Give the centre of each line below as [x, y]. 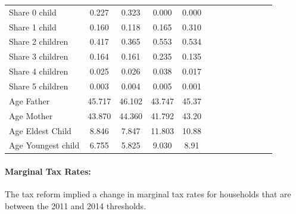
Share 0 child [33, 12]
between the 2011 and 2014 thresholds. [76, 205]
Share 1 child [33, 27]
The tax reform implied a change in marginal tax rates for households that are [148, 194]
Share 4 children [39, 71]
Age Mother [31, 115]
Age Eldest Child [40, 130]
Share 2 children [39, 41]
